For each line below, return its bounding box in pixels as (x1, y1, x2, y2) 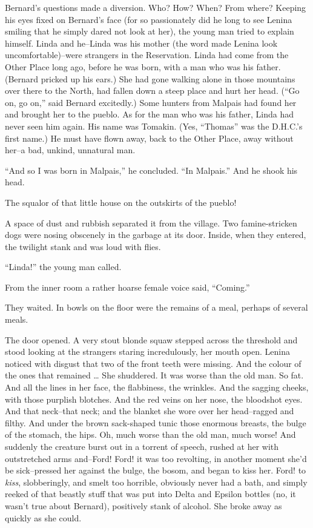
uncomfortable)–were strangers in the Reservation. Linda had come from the (5, 48, 289, 61)
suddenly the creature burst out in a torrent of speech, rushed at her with (5, 440, 279, 452)
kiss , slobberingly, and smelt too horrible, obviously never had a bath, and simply (5, 475, 308, 488)
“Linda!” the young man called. (5, 260, 122, 273)
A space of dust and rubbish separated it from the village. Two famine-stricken (5, 216, 297, 229)
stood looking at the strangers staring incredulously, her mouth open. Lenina (5, 345, 291, 358)
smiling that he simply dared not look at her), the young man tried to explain (5, 25, 294, 38)
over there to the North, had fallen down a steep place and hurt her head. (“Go (5, 84, 300, 97)
